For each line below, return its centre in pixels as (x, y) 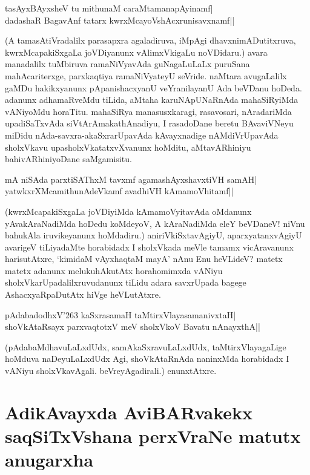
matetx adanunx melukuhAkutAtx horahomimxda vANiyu (114, 270)
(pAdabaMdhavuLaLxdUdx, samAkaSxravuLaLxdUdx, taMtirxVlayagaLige (146, 346)
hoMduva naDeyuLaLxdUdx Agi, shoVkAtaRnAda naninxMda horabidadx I (147, 359)
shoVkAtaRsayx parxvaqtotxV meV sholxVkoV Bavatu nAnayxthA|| (133, 326)
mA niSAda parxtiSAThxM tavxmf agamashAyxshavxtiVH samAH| (131, 179)
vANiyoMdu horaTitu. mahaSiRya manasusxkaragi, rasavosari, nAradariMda (148, 111)
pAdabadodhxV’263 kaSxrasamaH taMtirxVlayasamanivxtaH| (120, 314)
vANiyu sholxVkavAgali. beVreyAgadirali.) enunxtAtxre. (111, 371)
